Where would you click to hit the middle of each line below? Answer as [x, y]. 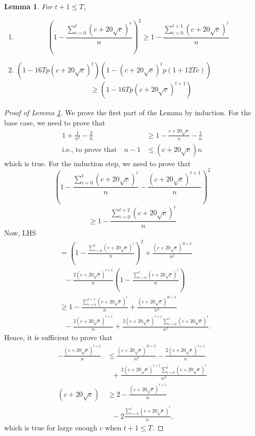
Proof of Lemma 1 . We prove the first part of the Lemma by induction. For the [128, 112]
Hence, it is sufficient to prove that [58, 337]
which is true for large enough [51, 427]
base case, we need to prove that [55, 122]
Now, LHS [20, 233]
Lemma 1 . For [28, 6]
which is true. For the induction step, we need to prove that [97, 163]
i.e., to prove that [90, 150]
